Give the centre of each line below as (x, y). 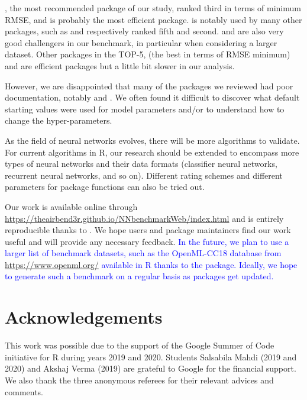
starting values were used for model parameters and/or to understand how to (145, 109)
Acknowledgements (84, 317)
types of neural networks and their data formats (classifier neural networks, (141, 164)
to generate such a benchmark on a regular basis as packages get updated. (139, 276)
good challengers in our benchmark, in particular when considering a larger (141, 42)
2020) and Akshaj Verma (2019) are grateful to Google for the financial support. (151, 368)
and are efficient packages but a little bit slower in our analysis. (120, 65)
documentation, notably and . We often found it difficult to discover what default (152, 97)
